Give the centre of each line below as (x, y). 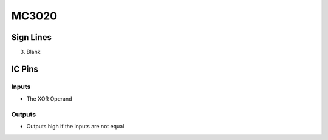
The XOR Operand (49, 99)
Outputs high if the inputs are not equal (75, 127)
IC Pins (25, 69)
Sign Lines (31, 37)
